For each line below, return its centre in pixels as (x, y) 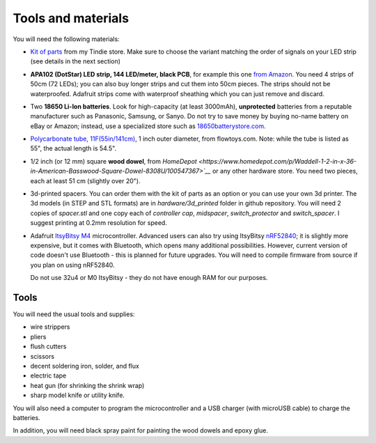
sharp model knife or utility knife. (78, 395)
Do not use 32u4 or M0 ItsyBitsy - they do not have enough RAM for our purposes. (149, 278)
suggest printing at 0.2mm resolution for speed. (99, 223)
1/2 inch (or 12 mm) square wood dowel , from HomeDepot (114, 161)
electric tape (48, 375)
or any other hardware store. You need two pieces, (285, 171)
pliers (38, 336)
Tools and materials (71, 18)
